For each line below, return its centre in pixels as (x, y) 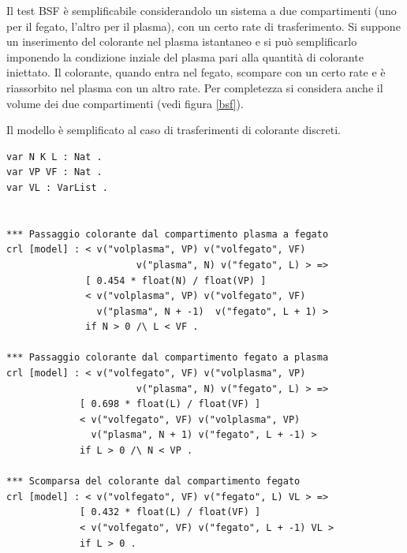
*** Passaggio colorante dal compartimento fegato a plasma (168, 358)
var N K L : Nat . (54, 157)
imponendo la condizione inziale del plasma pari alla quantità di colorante (185, 56)
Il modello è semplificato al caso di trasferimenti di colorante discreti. (174, 130)
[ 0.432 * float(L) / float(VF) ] (170, 512)
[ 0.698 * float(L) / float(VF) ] (170, 404)
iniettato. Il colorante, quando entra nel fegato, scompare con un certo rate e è (196, 72)
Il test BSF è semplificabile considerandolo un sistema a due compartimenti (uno (202, 10)
